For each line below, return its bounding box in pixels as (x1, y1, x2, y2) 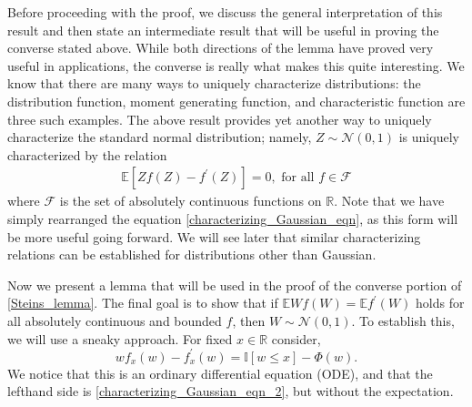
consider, (271, 329, 321, 348)
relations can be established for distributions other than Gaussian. (7, 245, 377, 264)
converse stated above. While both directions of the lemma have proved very (7, 38, 434, 57)
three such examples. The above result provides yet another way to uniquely (7, 109, 432, 128)
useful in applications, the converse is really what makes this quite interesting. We (7, 56, 465, 75)
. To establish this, (351, 310, 455, 330)
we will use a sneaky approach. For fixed (7, 329, 233, 348)
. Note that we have (334, 191, 445, 210)
